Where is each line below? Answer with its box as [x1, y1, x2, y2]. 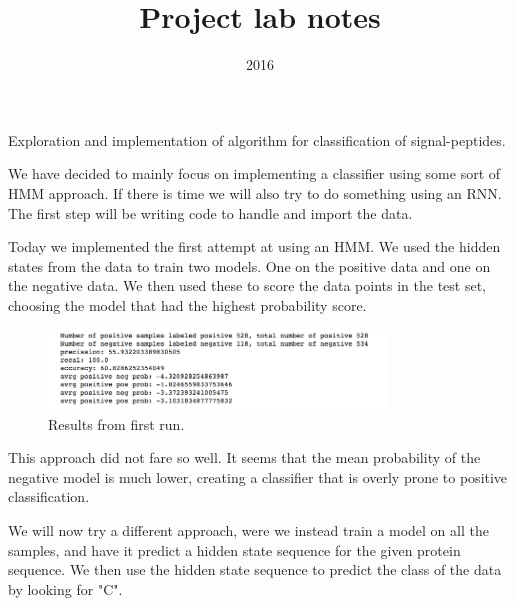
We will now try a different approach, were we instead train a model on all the [8, 519, 489, 540]
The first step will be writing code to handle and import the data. [8, 202, 413, 223]
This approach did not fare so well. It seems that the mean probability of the [8, 447, 481, 468]
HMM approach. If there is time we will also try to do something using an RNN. [8, 182, 502, 203]
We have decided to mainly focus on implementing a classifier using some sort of [8, 163, 501, 184]
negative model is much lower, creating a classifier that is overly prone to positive [8, 466, 508, 487]
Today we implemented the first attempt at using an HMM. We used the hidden [8, 236, 501, 257]
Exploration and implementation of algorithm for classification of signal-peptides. [8, 129, 506, 150]
